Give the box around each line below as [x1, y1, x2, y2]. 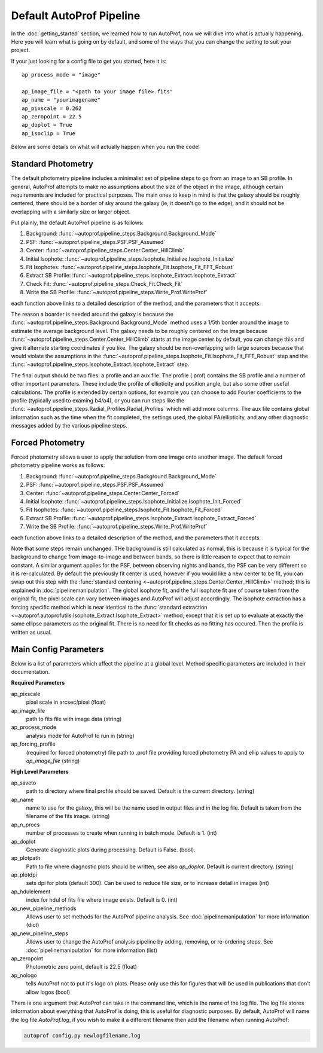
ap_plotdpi [11, 871, 37, 878]
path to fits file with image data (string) [26, 715, 122, 723]
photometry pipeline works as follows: [11, 462, 105, 469]
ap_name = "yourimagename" [22, 96, 101, 103]
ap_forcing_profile [11, 740, 56, 747]
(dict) [26, 921, 39, 929]
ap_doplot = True [22, 121, 72, 129]
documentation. [11, 669, 50, 676]
